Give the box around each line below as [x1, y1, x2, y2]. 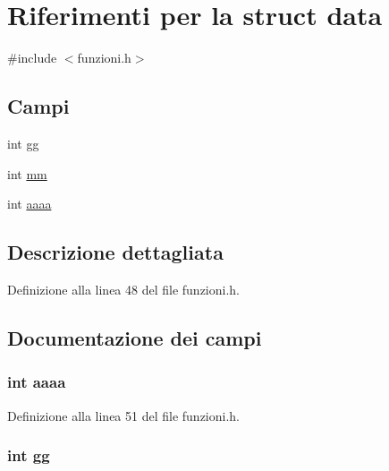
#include [7, 48, 57, 67]
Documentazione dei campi [7, 323, 262, 351]
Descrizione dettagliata [7, 238, 224, 266]
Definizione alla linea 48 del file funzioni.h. [7, 279, 241, 298]
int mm [7, 164, 47, 183]
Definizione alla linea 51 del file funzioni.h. [7, 406, 241, 424]
